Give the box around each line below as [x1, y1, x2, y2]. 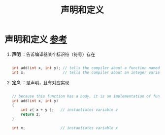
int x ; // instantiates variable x [11, 125, 118, 131]
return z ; [21, 112, 41, 117]
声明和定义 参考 [4, 34, 67, 45]
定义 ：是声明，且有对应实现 [11, 79, 69, 85]
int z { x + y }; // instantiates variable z [21, 107, 118, 112]
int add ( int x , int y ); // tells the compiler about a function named [11, 65, 160, 70]
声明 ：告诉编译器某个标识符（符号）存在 [11, 51, 96, 57]
